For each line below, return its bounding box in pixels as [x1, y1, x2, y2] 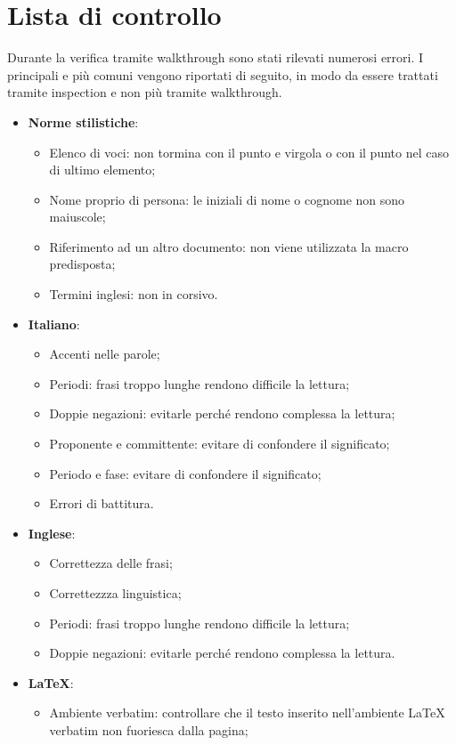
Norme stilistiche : [28, 112, 139, 131]
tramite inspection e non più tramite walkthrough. [7, 83, 282, 101]
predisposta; [49, 255, 116, 273]
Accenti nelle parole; [49, 344, 160, 363]
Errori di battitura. [49, 494, 154, 513]
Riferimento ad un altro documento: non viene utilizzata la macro [49, 237, 409, 255]
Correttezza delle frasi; [49, 554, 173, 572]
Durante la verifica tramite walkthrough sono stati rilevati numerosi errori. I [7, 48, 424, 67]
